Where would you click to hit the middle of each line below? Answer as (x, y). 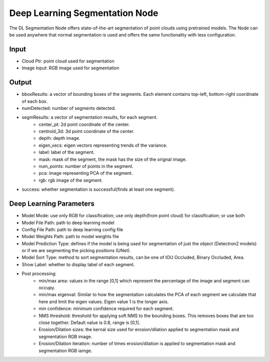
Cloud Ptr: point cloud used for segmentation (68, 61)
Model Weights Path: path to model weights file (70, 237)
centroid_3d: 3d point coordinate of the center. (87, 131)
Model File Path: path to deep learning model (68, 223)
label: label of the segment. (67, 152)
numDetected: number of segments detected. (69, 108)
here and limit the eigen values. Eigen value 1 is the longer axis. (104, 302)
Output (20, 82)
